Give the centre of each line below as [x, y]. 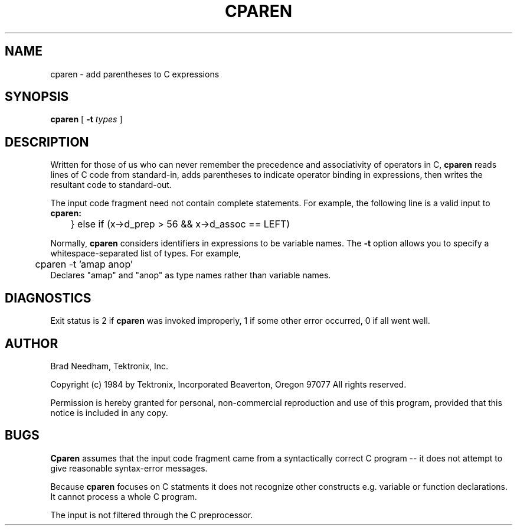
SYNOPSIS [37, 97]
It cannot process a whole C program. [124, 496]
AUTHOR [32, 343]
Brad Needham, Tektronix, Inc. [109, 366]
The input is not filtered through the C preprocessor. [152, 515]
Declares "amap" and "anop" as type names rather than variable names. [191, 275]
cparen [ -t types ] [86, 119]
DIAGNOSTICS [48, 298]
